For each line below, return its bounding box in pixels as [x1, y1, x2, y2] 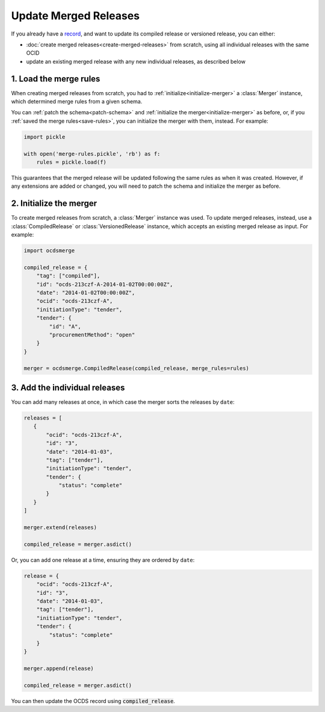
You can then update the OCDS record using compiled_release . [11, 697, 176, 704]
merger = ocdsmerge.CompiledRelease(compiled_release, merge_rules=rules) [23, 365, 250, 372]
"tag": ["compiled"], [36, 273, 101, 279]
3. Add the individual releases [11, 382, 125, 392]
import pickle [23, 133, 66, 140]
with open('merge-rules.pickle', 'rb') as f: [23, 150, 161, 157]
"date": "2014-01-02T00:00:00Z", [36, 289, 135, 296]
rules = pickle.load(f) [36, 158, 107, 166]
